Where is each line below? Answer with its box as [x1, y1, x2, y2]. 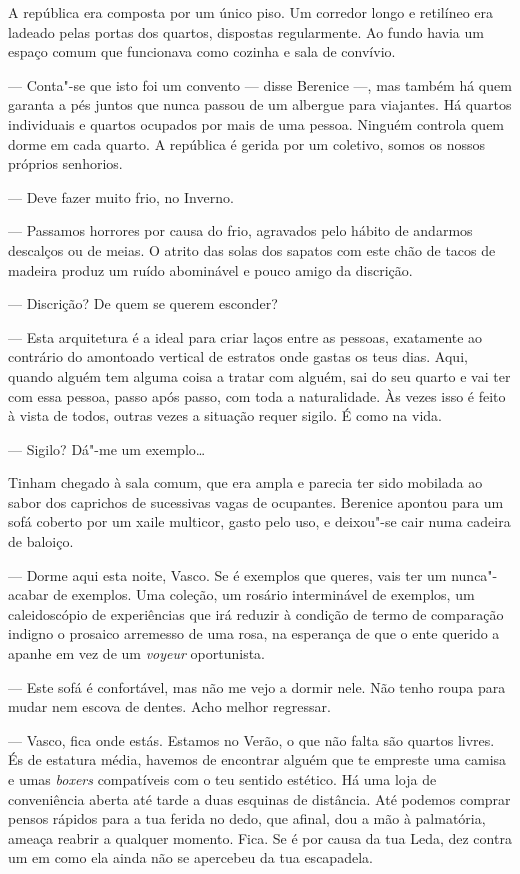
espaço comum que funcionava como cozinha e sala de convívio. [8, 41, 396, 62]
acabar [8, 584, 49, 605]
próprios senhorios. [8, 153, 123, 174]
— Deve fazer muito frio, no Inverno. [8, 186, 234, 207]
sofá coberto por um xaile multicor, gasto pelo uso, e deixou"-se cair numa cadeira [8, 511, 511, 532]
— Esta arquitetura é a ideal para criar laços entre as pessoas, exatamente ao [8, 326, 483, 347]
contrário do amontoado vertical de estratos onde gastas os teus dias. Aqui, [8, 346, 468, 367]
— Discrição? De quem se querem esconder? [8, 293, 278, 314]
